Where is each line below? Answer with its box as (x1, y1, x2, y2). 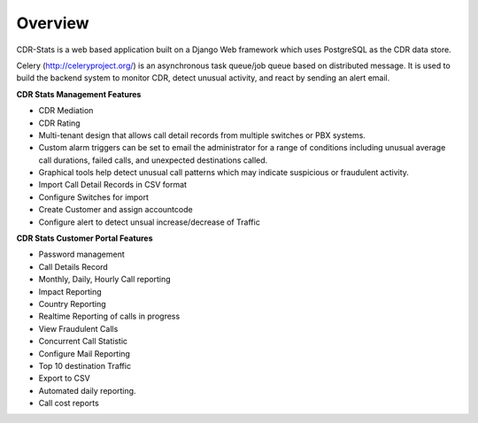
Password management (38, 249, 126, 260)
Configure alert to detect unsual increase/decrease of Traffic (38, 217, 260, 227)
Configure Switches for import (38, 191, 150, 203)
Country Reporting (38, 298, 106, 309)
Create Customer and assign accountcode (38, 204, 194, 215)
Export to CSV (38, 373, 90, 384)
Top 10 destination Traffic (38, 360, 132, 371)
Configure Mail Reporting (38, 348, 130, 358)
